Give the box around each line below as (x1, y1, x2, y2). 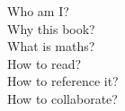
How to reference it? (7, 72, 119, 90)
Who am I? (7, 2, 69, 20)
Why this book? (7, 19, 95, 38)
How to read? (7, 54, 82, 73)
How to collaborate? (7, 89, 118, 107)
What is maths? (7, 37, 95, 55)
